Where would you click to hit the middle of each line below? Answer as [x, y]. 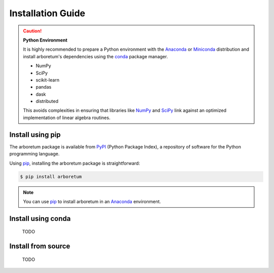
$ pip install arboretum [51, 177]
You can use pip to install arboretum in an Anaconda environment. [92, 201]
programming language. [35, 154]
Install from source [40, 246]
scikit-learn [47, 80]
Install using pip [35, 134]
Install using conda [40, 219]
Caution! [32, 31]
